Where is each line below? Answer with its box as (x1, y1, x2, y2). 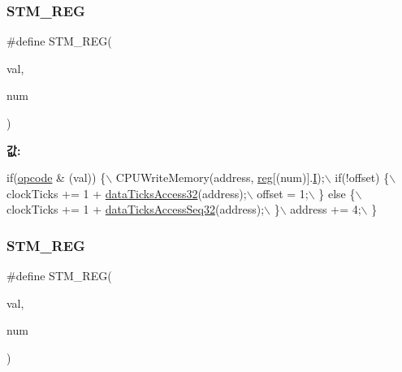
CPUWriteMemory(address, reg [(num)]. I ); (115, 169, 325, 186)
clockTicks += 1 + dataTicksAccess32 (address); (6, 184, 247, 201)
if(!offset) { (335, 169, 390, 186)
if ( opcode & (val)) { (6, 169, 106, 186)
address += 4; (290, 201, 361, 218)
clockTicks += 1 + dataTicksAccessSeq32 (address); (6, 201, 265, 218)
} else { (318, 184, 356, 201)
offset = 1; (257, 184, 309, 201)
